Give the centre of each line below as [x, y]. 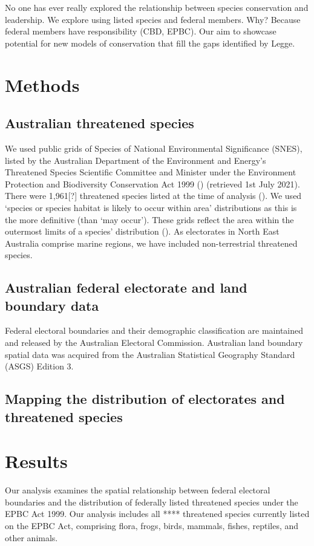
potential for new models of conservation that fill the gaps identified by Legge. [150, 43]
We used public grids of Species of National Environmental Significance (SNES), [154, 148]
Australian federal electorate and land [126, 288]
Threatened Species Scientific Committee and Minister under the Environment [151, 172]
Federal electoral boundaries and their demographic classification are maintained [154, 330]
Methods [42, 84]
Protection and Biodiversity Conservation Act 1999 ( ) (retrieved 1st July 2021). [152, 184]
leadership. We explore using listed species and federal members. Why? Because [153, 19]
